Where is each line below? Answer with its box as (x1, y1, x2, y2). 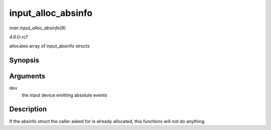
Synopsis (9, 56, 40, 65)
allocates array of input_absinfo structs (9, 43, 90, 49)
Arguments (9, 72, 46, 81)
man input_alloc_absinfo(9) (9, 25, 66, 31)
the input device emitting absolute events (22, 92, 107, 98)
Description (9, 105, 47, 114)
